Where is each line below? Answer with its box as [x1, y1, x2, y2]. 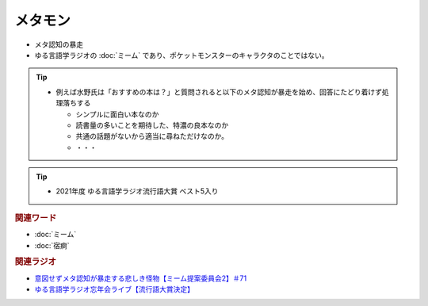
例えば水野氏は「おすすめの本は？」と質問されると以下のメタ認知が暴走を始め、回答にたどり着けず [55, 87, 382, 97]
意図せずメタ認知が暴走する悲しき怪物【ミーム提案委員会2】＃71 [34, 273, 247, 283]
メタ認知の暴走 [34, 40, 83, 49]
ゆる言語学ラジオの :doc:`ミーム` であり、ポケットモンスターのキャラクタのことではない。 [34, 50, 329, 59]
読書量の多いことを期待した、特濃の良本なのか [75, 120, 229, 130]
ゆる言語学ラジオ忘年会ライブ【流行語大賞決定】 [34, 284, 194, 293]
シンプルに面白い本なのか [75, 109, 159, 119]
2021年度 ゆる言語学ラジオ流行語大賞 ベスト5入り [55, 186, 219, 196]
